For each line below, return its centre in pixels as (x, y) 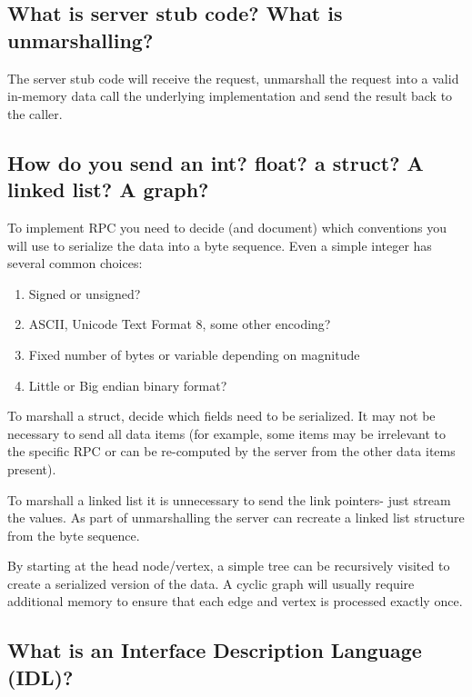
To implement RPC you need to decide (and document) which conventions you (227, 227)
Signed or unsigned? (85, 293)
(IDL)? (40, 677)
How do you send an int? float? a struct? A (216, 162)
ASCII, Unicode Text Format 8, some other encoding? (180, 324)
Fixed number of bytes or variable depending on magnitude (194, 354)
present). (32, 468)
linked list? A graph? (108, 189)
